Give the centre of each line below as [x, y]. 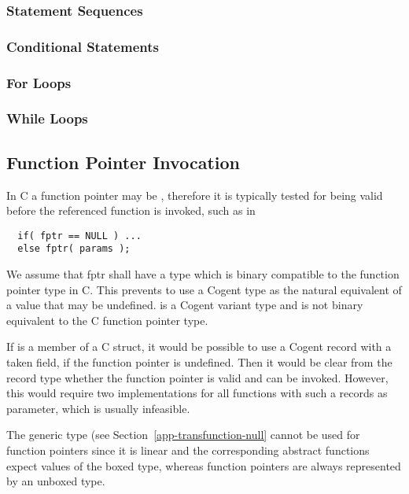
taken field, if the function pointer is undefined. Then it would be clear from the [199, 362]
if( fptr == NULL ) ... [79, 236]
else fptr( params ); [74, 249]
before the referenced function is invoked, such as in [131, 210]
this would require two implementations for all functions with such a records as [197, 393]
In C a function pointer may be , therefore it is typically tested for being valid [195, 195]
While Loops [47, 118]
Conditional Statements [83, 46]
